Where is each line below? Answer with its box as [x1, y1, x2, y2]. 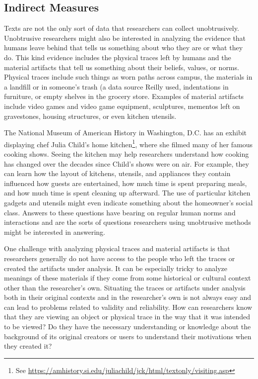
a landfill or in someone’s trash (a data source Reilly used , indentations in [4, 81, 229, 92]
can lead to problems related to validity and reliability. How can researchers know [4, 301, 253, 312]
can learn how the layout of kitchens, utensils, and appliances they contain [4, 168, 231, 179]
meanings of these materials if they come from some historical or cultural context [4, 273, 251, 283]
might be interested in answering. [4, 226, 106, 237]
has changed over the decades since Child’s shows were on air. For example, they [4, 158, 249, 169]
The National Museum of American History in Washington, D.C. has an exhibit [4, 127, 247, 138]
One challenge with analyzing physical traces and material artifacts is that [4, 243, 230, 254]
